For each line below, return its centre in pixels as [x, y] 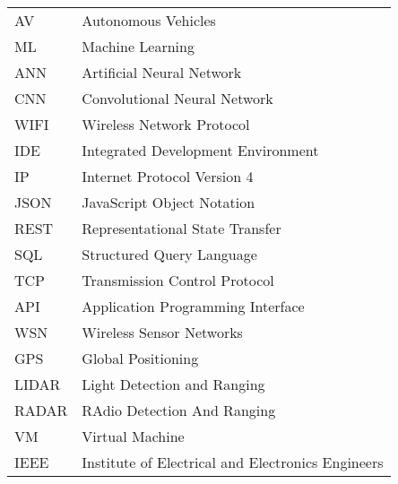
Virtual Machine [133, 436]
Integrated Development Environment [200, 150]
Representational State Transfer [182, 228]
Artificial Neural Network [162, 72]
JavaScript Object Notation [169, 202]
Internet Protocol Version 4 [168, 176]
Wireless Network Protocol [166, 124]
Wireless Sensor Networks [162, 332]
